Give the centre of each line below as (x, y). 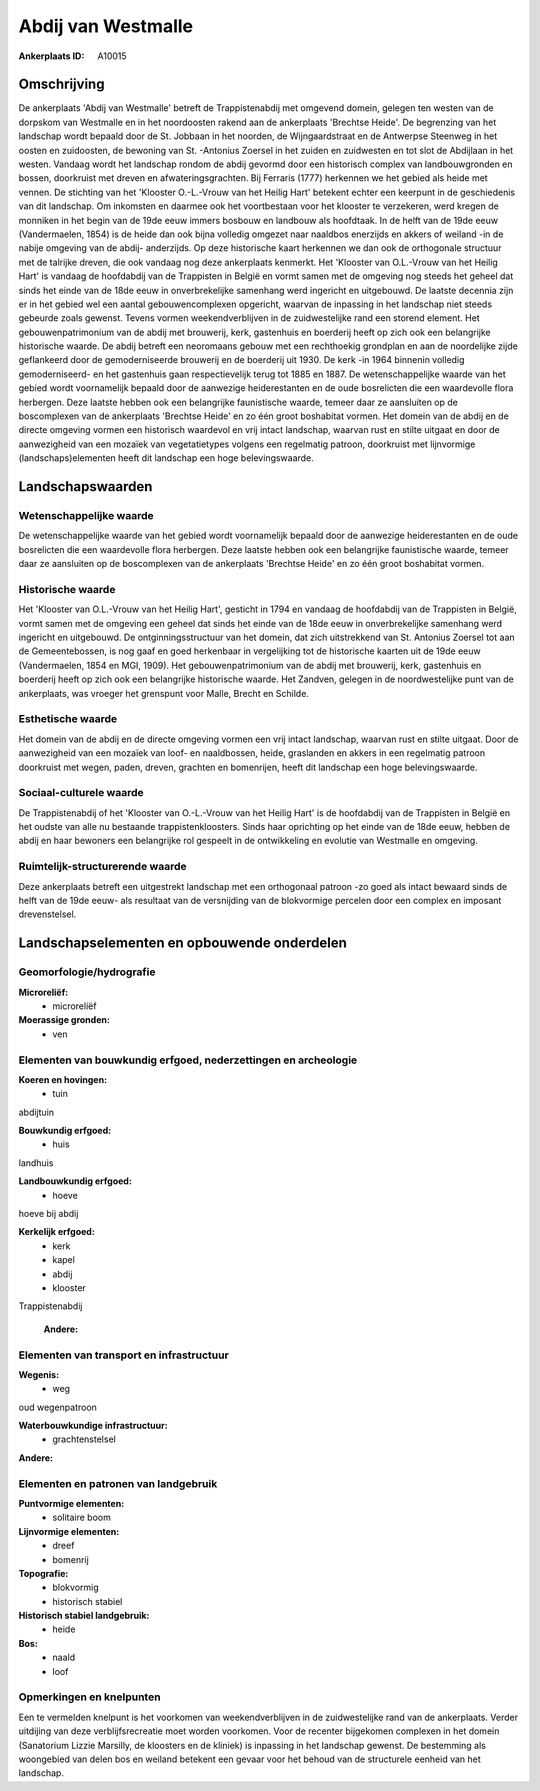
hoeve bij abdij (48, 1213)
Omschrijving (61, 84)
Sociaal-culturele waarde (81, 793)
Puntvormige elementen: (71, 1503)
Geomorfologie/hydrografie (87, 972)
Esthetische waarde (68, 719)
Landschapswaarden (85, 486)
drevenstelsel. (47, 914)
